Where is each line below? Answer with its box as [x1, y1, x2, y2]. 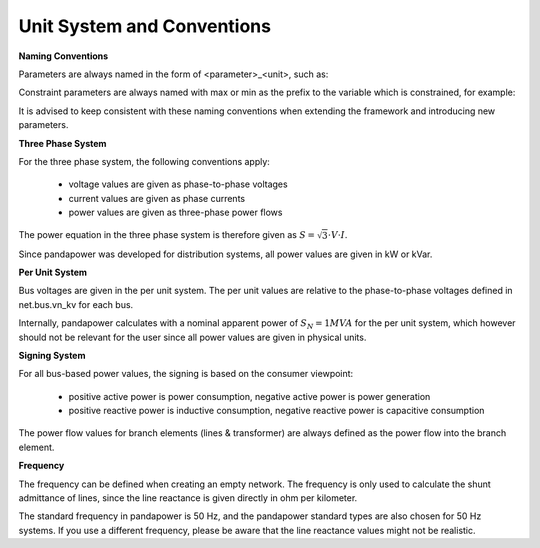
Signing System [18, 349, 86, 361]
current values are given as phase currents [68, 192, 245, 204]
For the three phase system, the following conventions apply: [18, 155, 270, 167]
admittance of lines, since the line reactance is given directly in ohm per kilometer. [18, 492, 358, 504]
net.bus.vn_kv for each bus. [18, 298, 134, 310]
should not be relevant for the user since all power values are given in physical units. [18, 331, 367, 343]
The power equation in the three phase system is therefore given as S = [18, 229, 315, 241]
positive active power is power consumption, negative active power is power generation [68, 390, 431, 402]
